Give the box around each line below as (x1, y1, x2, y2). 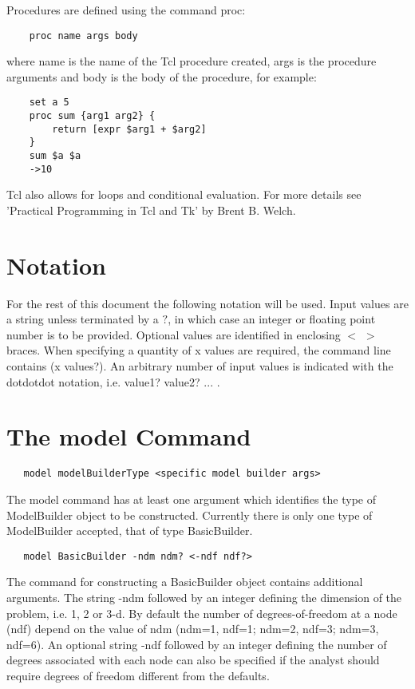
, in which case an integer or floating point (168, 311, 376, 327)
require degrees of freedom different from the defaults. (6, 667, 270, 684)
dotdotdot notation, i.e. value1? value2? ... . (6, 373, 220, 390)
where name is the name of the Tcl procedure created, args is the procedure (6, 53, 377, 69)
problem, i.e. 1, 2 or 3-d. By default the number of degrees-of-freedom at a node (6, 604, 397, 621)
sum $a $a (29, 150, 81, 162)
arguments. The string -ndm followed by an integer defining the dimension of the (6, 589, 402, 606)
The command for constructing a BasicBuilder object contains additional (6, 573, 363, 590)
